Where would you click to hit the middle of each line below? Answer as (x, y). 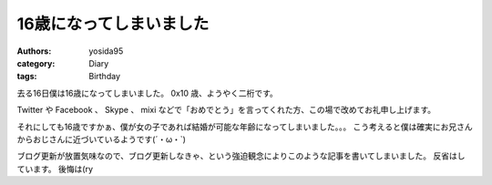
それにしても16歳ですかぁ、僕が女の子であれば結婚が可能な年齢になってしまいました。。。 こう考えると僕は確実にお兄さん (245, 127)
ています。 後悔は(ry (55, 169)
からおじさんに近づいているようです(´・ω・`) (102, 139)
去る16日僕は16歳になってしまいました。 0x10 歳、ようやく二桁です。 (147, 93)
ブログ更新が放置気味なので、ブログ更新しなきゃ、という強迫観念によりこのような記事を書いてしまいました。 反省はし (241, 156)
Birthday (104, 77)
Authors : (34, 51)
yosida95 (106, 51)
